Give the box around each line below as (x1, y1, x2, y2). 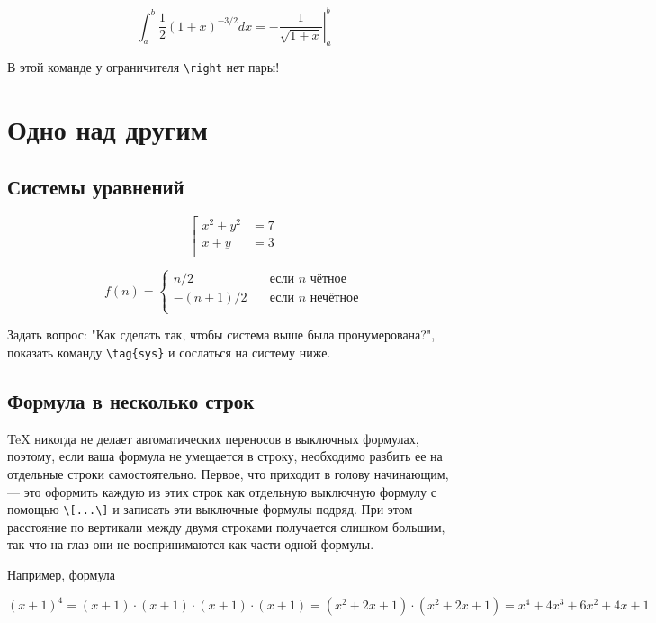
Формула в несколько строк (7, 386, 255, 414)
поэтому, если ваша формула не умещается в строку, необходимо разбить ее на (7, 447, 443, 465)
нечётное (310, 292, 359, 305)
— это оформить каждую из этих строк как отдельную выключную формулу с (7, 482, 436, 501)
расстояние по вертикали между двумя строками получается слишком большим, (7, 517, 445, 536)
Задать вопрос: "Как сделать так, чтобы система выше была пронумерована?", (7, 325, 436, 344)
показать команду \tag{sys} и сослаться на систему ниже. (7, 342, 331, 361)
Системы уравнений (7, 172, 184, 200)
